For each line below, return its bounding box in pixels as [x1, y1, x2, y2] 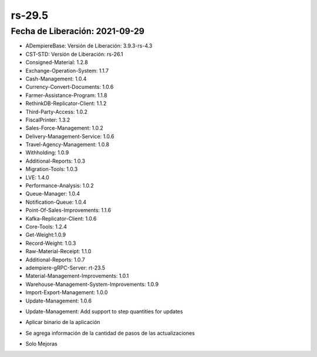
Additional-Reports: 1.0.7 [25, 256, 85, 263]
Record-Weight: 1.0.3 [25, 240, 76, 247]
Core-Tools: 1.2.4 [25, 223, 68, 230]
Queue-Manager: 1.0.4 [25, 190, 80, 197]
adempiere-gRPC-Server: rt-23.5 [25, 264, 106, 271]
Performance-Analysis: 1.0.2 [25, 182, 94, 189]
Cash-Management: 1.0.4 [25, 75, 87, 82]
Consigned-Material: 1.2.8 [25, 59, 88, 66]
